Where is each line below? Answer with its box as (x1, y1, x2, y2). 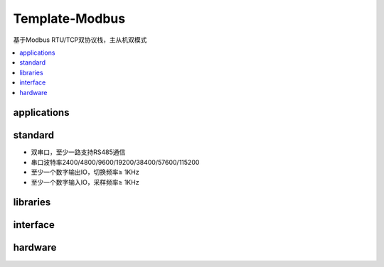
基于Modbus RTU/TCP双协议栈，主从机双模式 (13, 36, 147, 44)
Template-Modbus (13, 11, 126, 26)
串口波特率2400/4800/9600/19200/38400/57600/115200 (31, 158, 200, 166)
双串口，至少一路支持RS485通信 (31, 148, 126, 156)
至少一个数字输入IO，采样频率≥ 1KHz (31, 178, 139, 186)
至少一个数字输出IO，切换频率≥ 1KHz (31, 168, 139, 177)
